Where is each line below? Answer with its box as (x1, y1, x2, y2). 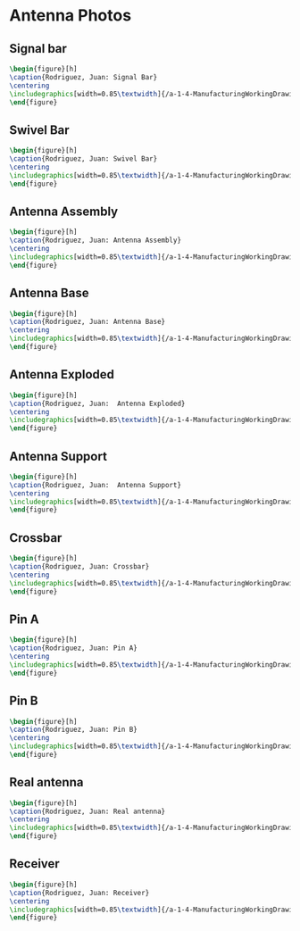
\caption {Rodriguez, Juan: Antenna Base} (9, 318, 166, 327)
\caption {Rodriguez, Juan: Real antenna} (9, 807, 166, 816)
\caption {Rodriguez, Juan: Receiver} (9, 888, 150, 897)
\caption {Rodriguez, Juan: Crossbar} (9, 562, 150, 571)
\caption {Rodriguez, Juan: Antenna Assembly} (9, 236, 181, 245)
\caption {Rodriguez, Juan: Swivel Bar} (9, 154, 158, 163)
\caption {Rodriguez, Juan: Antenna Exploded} (9, 399, 186, 408)
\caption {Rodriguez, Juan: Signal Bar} (9, 72, 158, 81)
